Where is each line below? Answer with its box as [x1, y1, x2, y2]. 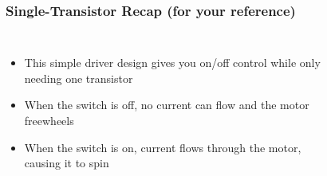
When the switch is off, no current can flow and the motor [24, 96, 309, 113]
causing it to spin [24, 154, 109, 171]
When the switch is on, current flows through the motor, [24, 139, 301, 155]
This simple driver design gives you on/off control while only [24, 54, 321, 71]
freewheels [24, 112, 74, 128]
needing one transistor [24, 69, 133, 86]
